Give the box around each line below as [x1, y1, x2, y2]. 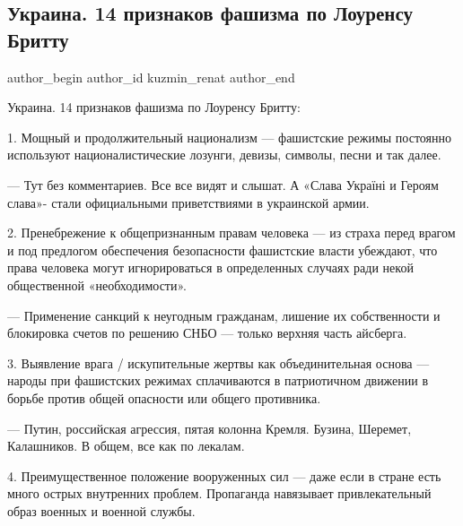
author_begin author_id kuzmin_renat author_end [7, 67, 295, 86]
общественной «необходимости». [7, 275, 187, 294]
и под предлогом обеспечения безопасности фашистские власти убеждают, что [7, 240, 438, 259]
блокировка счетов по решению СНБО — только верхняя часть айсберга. [7, 323, 407, 342]
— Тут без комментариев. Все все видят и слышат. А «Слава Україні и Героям [7, 175, 439, 194]
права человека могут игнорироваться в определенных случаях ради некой [7, 258, 414, 277]
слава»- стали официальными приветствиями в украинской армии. [7, 193, 370, 211]
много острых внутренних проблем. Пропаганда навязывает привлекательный [7, 484, 432, 503]
